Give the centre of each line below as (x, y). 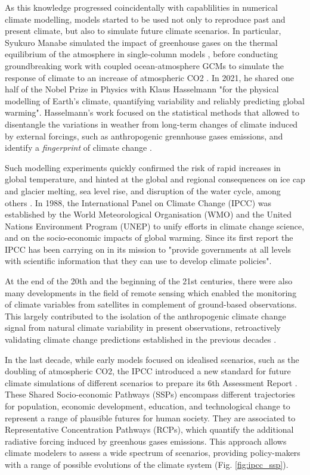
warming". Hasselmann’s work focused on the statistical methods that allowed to (152, 112)
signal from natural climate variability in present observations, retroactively (143, 327)
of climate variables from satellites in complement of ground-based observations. (151, 304)
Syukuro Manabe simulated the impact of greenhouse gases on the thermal (141, 42)
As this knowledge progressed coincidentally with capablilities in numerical (141, 7)
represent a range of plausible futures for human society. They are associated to (150, 417)
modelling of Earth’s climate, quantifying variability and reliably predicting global (155, 100)
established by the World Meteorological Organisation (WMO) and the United (148, 214)
